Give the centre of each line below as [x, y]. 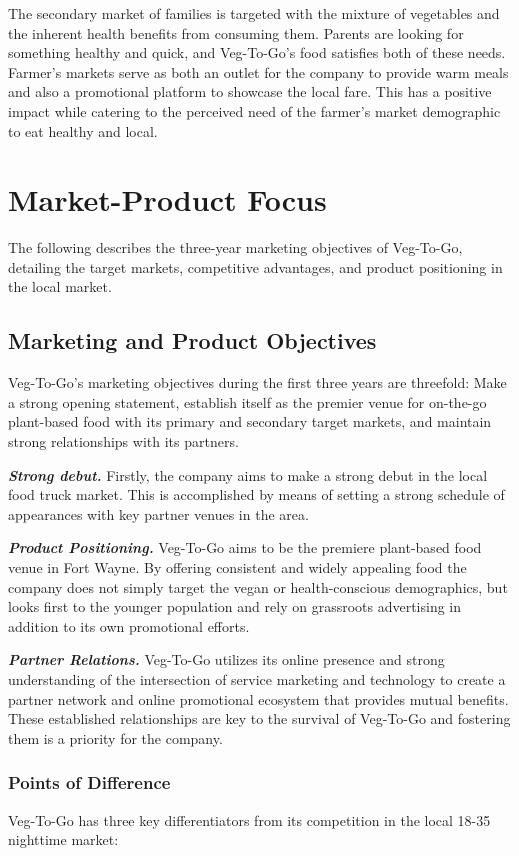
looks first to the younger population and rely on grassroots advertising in [235, 606]
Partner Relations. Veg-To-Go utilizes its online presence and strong [226, 659]
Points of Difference [89, 782]
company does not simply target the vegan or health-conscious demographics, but [258, 586]
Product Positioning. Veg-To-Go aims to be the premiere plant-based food [245, 547]
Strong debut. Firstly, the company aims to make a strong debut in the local [248, 474]
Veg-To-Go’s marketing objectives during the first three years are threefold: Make [257, 382]
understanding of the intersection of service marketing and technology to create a [257, 678]
